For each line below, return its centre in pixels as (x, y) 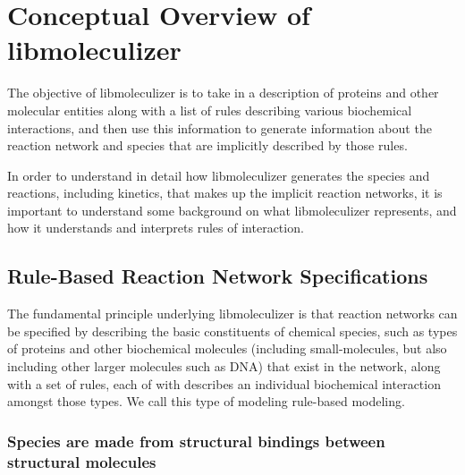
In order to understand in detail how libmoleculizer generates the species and (219, 175)
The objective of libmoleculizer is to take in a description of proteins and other (223, 93)
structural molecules (82, 461)
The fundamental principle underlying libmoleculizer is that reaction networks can (232, 314)
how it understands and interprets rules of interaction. (156, 228)
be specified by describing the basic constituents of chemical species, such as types (232, 331)
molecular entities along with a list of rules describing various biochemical (210, 110)
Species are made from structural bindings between (196, 441)
